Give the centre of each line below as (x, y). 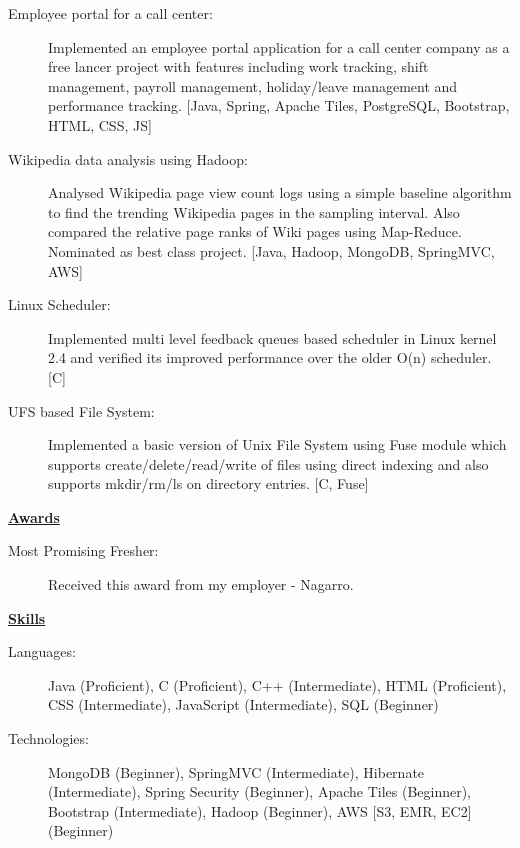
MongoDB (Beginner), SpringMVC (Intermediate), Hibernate (236, 771)
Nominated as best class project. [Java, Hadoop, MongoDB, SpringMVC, (271, 250)
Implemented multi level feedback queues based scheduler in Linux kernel (272, 337)
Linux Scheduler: (59, 304)
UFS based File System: (81, 410)
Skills (27, 617)
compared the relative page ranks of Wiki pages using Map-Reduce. (255, 231)
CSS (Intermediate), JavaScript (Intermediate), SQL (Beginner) (243, 704)
